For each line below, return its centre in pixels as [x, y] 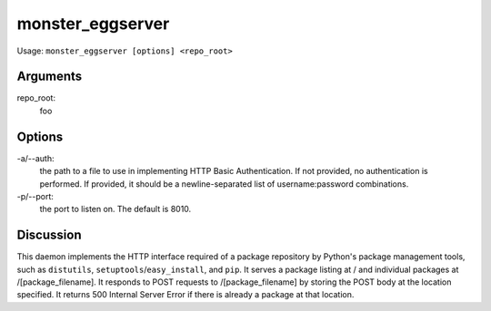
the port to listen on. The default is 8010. [115, 209]
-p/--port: [35, 196]
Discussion [49, 235]
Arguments [50, 77]
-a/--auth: [35, 158]
